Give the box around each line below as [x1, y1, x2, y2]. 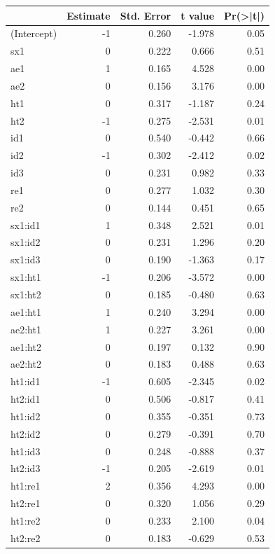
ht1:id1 [10, 374, 41, 389]
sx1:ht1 [10, 270, 41, 284]
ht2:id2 [10, 426, 41, 441]
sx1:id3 [10, 252, 41, 267]
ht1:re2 [10, 513, 41, 527]
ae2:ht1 [10, 321, 41, 336]
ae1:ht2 [10, 339, 41, 354]
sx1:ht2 [10, 287, 41, 301]
